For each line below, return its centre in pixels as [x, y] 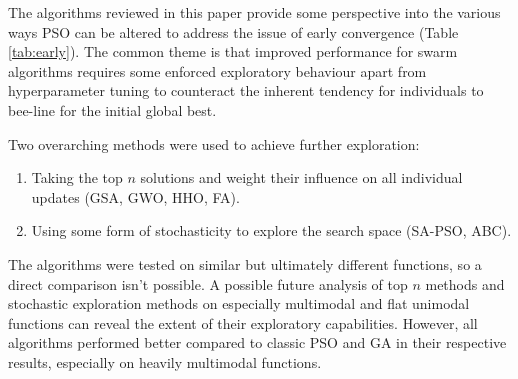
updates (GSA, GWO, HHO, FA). [135, 196]
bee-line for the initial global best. [112, 109]
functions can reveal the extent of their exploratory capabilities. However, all [243, 322]
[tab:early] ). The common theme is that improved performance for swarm [233, 51]
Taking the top [77, 177]
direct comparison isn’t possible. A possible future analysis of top [208, 283]
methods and [465, 283]
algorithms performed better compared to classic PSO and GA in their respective [257, 342]
